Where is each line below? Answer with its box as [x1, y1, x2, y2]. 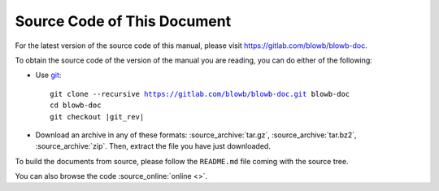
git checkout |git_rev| [50, 112, 145, 121]
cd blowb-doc [50, 101, 102, 110]
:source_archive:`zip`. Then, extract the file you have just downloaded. [35, 141, 272, 151]
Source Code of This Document [15, 12, 232, 30]
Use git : [35, 70, 62, 80]
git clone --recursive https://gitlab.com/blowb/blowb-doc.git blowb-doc [50, 89, 350, 98]
